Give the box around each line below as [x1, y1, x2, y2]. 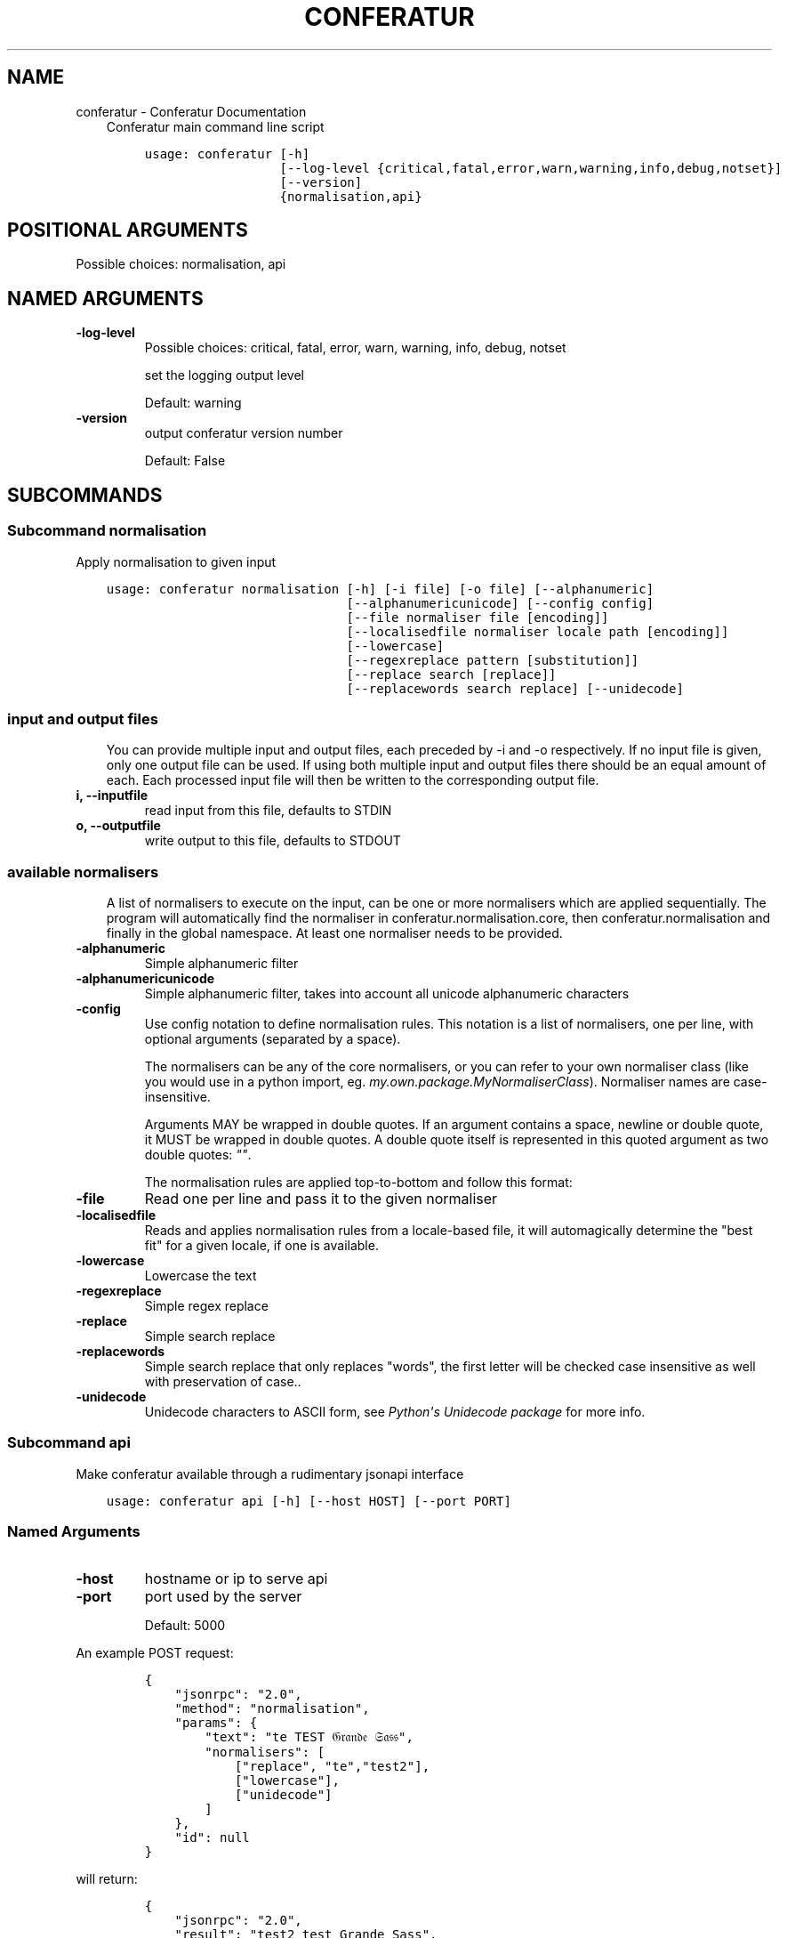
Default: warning [144, 395, 242, 411]
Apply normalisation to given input [76, 553, 277, 569]
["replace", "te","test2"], [234, 1758, 430, 1773]
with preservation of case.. [144, 1374, 301, 1389]
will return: [76, 1870, 138, 1886]
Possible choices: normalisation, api [76, 256, 286, 272]
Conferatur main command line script [106, 118, 325, 134]
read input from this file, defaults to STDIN [144, 803, 392, 819]
